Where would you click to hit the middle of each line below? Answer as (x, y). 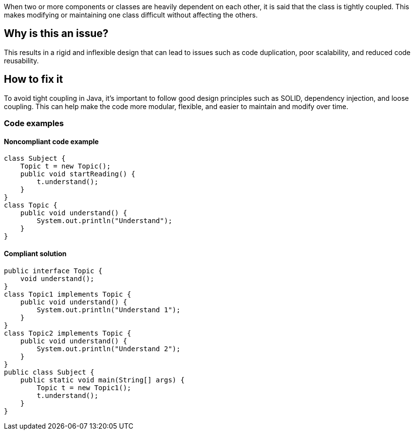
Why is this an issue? (56, 34)
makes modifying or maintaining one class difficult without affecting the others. (131, 15)
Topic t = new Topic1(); (84, 387)
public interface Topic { (53, 271)
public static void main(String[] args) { (102, 380)
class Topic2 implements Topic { (68, 333)
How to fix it (34, 79)
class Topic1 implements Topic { (68, 294)
